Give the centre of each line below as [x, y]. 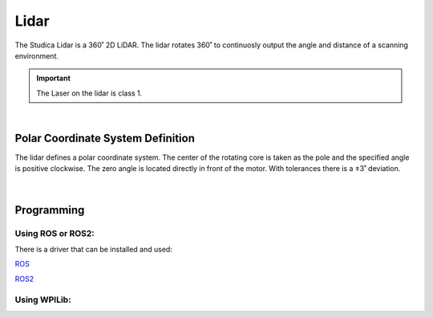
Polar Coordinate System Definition [105, 138]
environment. [37, 55]
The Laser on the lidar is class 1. [89, 93]
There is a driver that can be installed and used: [93, 249]
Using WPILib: [43, 300]
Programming [50, 210]
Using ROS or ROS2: [55, 233]
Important [54, 78]
